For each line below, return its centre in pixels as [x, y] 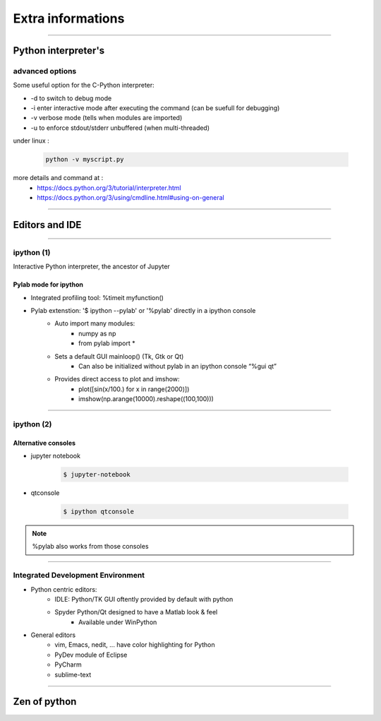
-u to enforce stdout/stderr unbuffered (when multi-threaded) [120, 128]
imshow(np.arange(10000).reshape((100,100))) [146, 399]
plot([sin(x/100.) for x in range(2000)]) [134, 389]
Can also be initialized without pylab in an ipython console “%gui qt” [177, 366]
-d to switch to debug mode [71, 98]
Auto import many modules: [95, 323]
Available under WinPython [118, 622]
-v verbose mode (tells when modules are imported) [107, 118]
